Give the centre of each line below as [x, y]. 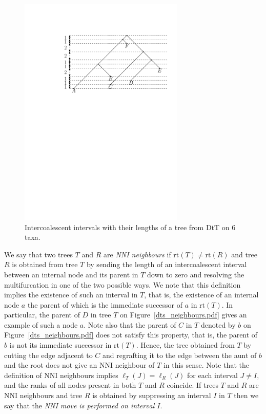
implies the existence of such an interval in [71, 295]
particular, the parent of [42, 315]
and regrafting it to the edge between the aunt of [180, 355]
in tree [101, 315]
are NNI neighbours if [137, 254]
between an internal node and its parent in [71, 274]
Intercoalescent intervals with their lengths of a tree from [114, 227]
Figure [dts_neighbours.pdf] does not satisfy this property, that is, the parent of [131, 335]
